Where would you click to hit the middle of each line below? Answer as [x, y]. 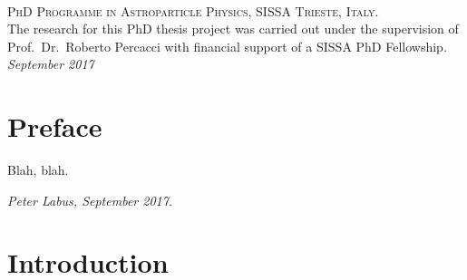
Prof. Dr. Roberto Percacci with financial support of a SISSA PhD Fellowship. [227, 46]
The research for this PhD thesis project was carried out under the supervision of [233, 29]
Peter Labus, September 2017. [90, 200]
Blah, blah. [38, 170]
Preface [55, 126]
